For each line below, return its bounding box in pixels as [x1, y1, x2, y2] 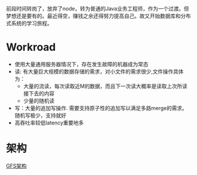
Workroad [6, 40, 56, 54]
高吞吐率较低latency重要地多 [14, 119, 84, 126]
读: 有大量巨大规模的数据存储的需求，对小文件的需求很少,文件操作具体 [14, 68, 184, 75]
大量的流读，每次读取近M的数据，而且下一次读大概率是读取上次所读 [23, 83, 188, 90]
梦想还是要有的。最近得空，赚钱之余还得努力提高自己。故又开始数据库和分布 [6, 12, 191, 19]
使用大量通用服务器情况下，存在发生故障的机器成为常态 [14, 60, 148, 67]
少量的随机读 [23, 97, 55, 104]
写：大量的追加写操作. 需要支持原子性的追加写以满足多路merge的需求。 [14, 104, 188, 111]
